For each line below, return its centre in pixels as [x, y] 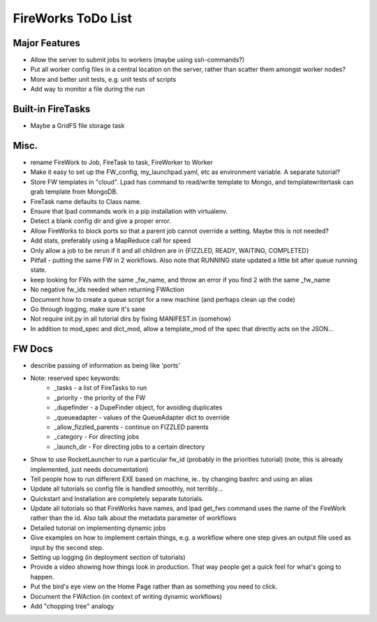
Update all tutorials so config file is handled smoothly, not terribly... [127, 489]
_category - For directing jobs [97, 437]
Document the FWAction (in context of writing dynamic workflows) [126, 596]
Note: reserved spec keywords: [75, 378]
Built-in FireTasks [52, 109]
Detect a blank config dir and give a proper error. [101, 221]
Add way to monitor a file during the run [88, 89]
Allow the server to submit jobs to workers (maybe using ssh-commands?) [138, 60]
